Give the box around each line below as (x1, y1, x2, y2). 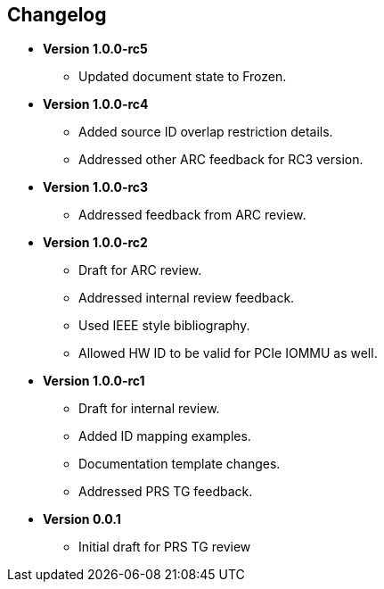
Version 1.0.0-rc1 (43, 373, 145, 389)
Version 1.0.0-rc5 (43, 41, 148, 57)
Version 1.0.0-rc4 (43, 96, 149, 112)
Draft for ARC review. (78, 262, 202, 278)
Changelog (7, 4, 107, 26)
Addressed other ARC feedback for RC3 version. (78, 152, 364, 168)
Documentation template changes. (78, 456, 281, 472)
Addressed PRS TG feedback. (78, 484, 253, 500)
